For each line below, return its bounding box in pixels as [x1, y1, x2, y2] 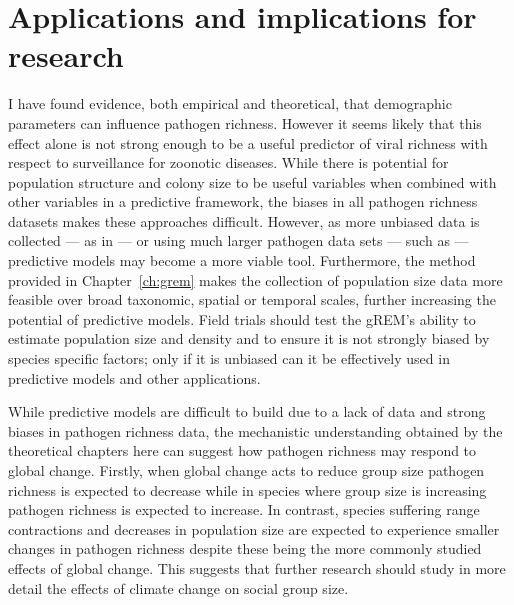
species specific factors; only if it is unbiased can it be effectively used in [8, 348, 450, 369]
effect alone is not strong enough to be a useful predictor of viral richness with [8, 132, 488, 153]
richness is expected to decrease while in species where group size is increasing [8, 479, 487, 500]
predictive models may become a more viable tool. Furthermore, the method [8, 250, 476, 271]
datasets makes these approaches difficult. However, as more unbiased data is [8, 210, 480, 231]
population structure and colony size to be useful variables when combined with [8, 171, 497, 192]
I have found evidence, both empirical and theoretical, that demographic [8, 93, 452, 114]
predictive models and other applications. [8, 367, 261, 388]
